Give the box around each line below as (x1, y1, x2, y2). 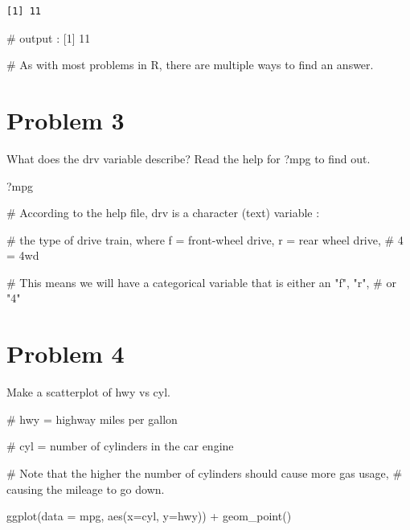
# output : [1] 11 (6, 29, 91, 46)
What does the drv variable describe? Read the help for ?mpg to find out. (6, 150, 371, 166)
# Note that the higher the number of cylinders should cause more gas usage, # (6, 464, 403, 481)
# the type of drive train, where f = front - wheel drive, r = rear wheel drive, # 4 (6, 231, 404, 248)
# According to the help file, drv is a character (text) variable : (6, 204, 320, 221)
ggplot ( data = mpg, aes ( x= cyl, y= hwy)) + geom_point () (6, 507, 292, 524)
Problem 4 (6, 337, 125, 370)
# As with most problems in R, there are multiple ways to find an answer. (6, 56, 374, 73)
